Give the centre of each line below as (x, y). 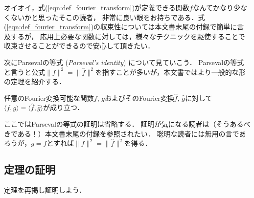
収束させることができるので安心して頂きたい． (79, 46)
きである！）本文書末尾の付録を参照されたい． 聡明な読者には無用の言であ (125, 133)
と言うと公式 (24, 72)
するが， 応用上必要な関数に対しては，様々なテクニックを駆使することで (128, 36)
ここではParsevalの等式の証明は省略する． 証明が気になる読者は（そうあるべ (127, 123)
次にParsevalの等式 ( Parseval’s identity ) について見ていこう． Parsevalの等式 (124, 62)
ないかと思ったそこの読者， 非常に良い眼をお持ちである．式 (108, 17)
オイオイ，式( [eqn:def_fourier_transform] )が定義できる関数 (97, 7)
